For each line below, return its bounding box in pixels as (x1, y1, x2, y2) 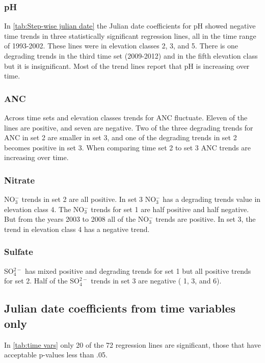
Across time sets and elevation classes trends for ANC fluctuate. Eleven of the (4, 112, 248, 122)
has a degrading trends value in (163, 194, 261, 204)
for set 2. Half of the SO (4, 275, 79, 286)
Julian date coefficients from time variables (4, 300, 236, 316)
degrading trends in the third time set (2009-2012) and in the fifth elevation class (4, 50, 258, 61)
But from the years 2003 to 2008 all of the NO (4, 214, 149, 224)
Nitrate (4, 173, 35, 186)
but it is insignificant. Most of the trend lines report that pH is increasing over (4, 60, 250, 71)
